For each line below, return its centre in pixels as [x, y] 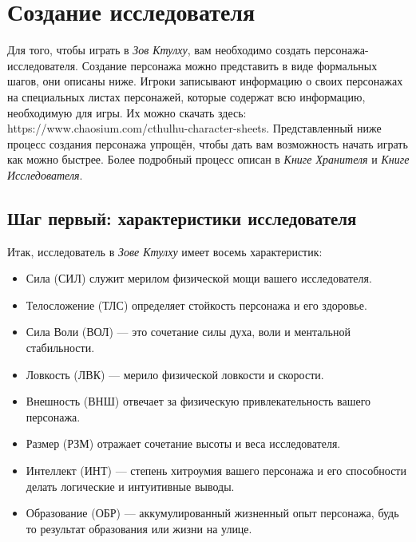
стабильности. [60, 348]
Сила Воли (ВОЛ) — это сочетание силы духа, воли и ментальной [188, 332]
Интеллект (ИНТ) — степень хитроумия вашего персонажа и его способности [216, 471]
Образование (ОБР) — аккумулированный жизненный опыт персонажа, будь [212, 513]
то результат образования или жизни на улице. [139, 528]
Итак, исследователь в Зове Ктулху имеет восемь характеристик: [165, 251]
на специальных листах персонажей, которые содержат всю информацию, [186, 96]
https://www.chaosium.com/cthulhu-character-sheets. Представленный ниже [194, 128]
